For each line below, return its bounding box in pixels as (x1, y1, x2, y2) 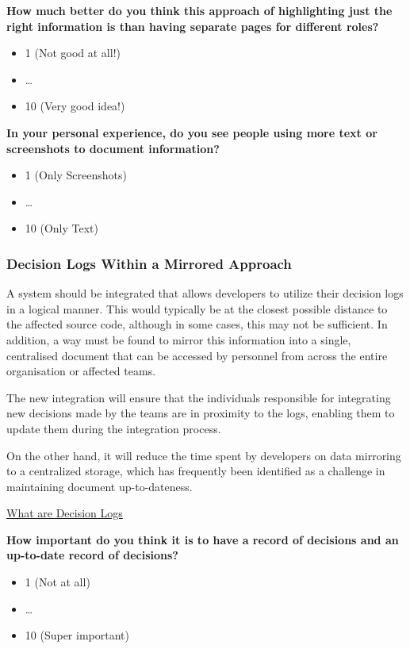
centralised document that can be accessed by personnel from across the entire (6, 347, 388, 363)
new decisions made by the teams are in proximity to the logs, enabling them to (6, 405, 395, 421)
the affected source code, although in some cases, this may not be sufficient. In (6, 316, 388, 332)
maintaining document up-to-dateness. (6, 478, 193, 494)
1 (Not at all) (25, 574, 90, 590)
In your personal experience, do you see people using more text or (6, 124, 377, 140)
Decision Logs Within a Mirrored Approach (6, 253, 292, 273)
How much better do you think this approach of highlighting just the (6, 2, 393, 18)
